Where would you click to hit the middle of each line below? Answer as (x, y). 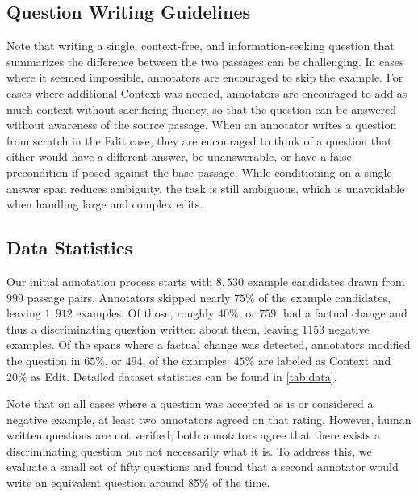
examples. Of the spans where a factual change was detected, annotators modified (209, 345)
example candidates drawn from (326, 281)
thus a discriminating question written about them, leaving (153, 328)
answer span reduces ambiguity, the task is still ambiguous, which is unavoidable (206, 188)
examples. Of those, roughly (145, 313)
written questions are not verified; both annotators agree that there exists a (194, 435)
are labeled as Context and (324, 360)
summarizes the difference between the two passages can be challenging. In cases (205, 61)
